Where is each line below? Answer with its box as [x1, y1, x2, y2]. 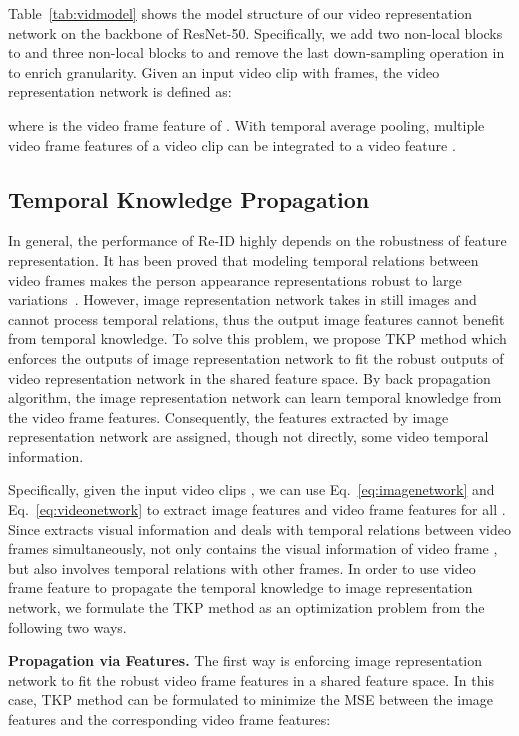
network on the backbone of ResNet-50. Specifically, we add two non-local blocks [8, 22, 503, 43]
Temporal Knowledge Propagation [8, 183, 370, 214]
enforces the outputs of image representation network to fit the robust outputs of [8, 347, 504, 368]
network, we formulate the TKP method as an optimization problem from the [8, 597, 485, 618]
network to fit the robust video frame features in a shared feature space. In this [8, 669, 494, 690]
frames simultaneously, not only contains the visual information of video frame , [8, 538, 498, 559]
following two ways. [8, 616, 127, 637]
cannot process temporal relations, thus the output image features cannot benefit [8, 308, 505, 329]
